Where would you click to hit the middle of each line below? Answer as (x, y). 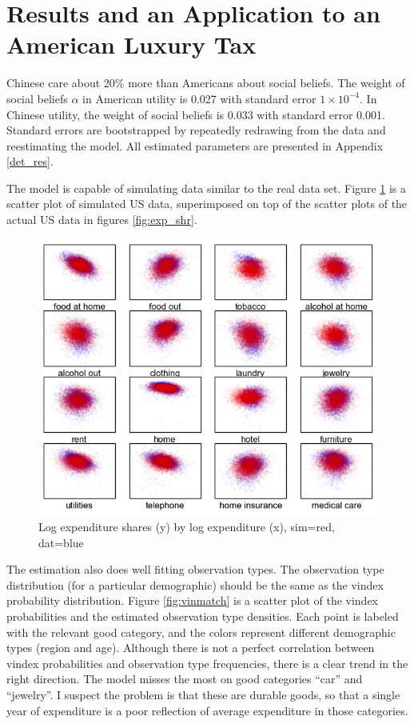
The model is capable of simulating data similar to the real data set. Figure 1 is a (206, 188)
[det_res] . (30, 161)
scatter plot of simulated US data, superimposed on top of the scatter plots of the (207, 204)
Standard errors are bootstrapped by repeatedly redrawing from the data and (196, 130)
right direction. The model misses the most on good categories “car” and (185, 679)
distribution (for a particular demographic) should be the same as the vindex (195, 584)
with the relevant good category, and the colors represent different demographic (201, 632)
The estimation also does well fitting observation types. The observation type (195, 569)
